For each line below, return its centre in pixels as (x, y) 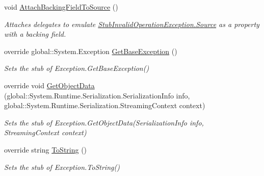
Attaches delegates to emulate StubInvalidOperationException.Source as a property (132, 24)
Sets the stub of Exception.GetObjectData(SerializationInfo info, (104, 122)
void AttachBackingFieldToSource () (61, 7)
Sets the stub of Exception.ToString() (62, 167)
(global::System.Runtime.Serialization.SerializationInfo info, (97, 95)
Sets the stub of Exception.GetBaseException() (77, 68)
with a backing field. (35, 34)
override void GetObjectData (49, 85)
